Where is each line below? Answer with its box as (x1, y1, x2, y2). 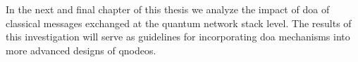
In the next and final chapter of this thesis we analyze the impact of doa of (6, 2, 330, 16)
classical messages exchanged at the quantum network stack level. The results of (6, 15, 352, 30)
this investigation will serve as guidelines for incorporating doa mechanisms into (6, 29, 350, 44)
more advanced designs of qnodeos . (6, 42, 156, 57)
